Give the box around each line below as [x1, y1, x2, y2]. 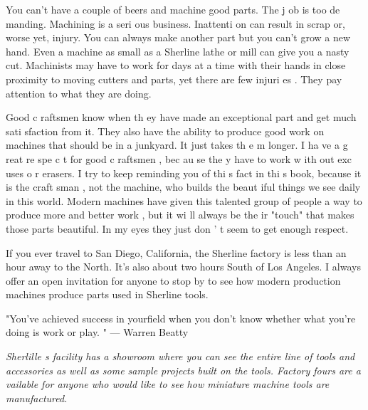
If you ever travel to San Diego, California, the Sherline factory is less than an [6, 245, 347, 260]
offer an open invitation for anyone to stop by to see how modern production [6, 273, 341, 288]
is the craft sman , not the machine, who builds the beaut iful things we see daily [6, 179, 361, 194]
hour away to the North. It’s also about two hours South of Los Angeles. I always [6, 259, 361, 274]
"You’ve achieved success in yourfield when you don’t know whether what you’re [6, 310, 356, 325]
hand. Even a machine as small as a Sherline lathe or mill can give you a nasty [6, 43, 349, 58]
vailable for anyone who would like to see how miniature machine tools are [6, 377, 330, 391]
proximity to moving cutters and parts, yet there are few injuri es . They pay [6, 71, 342, 86]
